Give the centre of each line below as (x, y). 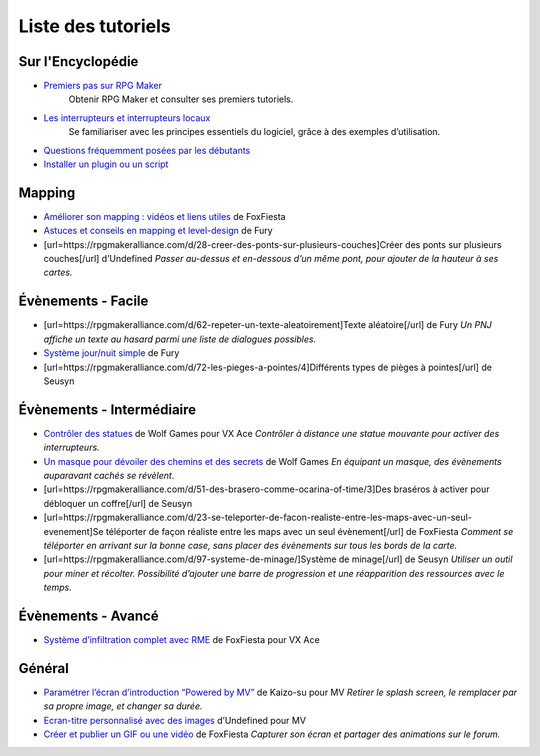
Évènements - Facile (83, 301)
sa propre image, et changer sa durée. (123, 706)
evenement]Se (73, 531)
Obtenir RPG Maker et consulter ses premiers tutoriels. (181, 99)
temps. (57, 587)
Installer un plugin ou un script (106, 164)
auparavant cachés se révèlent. (109, 476)
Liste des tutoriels (94, 26)
